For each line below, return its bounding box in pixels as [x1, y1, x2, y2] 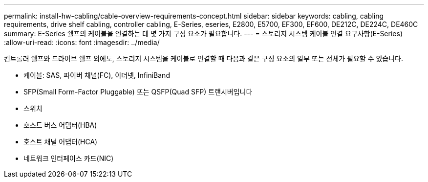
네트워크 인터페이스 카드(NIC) [23, 154, 114, 162]
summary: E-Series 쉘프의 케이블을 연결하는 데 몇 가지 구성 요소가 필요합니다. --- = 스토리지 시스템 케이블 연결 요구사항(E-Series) [4, 29, 403, 38]
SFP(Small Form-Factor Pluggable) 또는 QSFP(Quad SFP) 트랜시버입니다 [23, 88, 253, 96]
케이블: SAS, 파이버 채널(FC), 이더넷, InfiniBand [23, 71, 170, 79]
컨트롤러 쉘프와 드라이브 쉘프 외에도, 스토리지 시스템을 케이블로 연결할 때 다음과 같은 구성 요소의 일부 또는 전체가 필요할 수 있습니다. [4, 54, 404, 63]
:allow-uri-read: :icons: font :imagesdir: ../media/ [4, 38, 160, 46]
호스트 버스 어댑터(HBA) [23, 121, 97, 129]
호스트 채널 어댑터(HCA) [23, 137, 98, 146]
